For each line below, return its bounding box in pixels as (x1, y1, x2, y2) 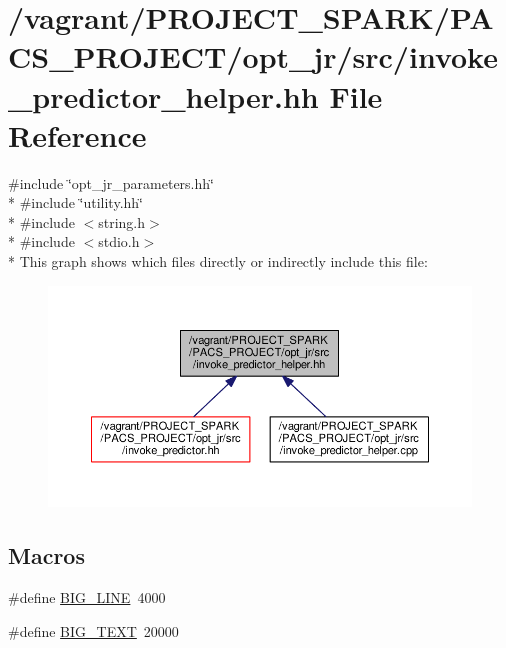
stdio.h (98, 231, 140, 252)
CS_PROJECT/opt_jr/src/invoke (8, 36, 498, 77)
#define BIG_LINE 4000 (8, 587, 166, 608)
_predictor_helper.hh (8, 75, 319, 116)
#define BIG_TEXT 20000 (8, 620, 179, 641)
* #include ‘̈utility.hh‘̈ (8, 192, 143, 213)
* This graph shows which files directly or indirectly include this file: (8, 251, 428, 272)
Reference (8, 114, 147, 155)
